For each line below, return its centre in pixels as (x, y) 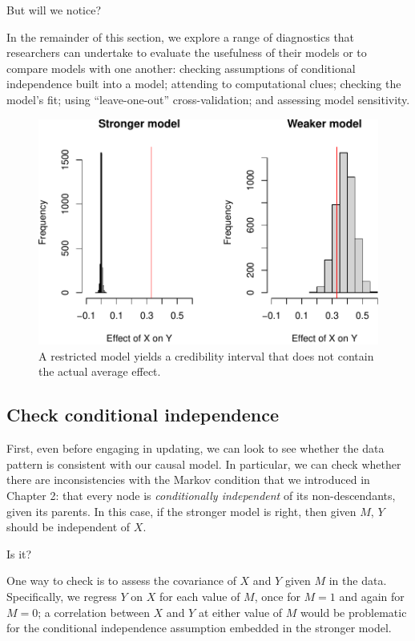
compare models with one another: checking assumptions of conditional (181, 68)
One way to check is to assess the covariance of (121, 581)
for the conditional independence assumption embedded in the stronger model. (199, 628)
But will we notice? (54, 10)
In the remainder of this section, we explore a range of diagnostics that (181, 36)
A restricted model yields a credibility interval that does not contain (206, 355)
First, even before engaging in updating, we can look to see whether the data (195, 448)
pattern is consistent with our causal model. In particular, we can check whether (204, 464)
